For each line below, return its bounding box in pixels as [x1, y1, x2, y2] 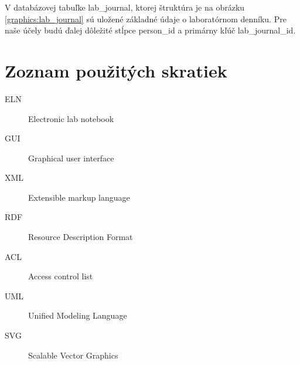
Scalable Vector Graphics [28, 349, 118, 361]
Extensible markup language [28, 191, 130, 203]
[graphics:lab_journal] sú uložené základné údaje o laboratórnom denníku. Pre [5, 12, 287, 25]
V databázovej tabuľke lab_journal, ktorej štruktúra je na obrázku [5, 1, 245, 13]
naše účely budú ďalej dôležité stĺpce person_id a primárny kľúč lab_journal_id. [5, 24, 296, 36]
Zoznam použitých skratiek [5, 58, 227, 82]
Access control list [28, 270, 93, 282]
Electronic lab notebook [28, 112, 114, 124]
